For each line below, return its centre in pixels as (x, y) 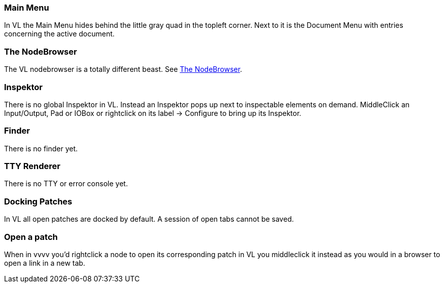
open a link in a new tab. (45, 263)
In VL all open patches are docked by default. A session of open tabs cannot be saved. (149, 219)
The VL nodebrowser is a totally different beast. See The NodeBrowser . (123, 69)
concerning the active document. (59, 34)
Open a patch (31, 237)
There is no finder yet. (41, 148)
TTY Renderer (32, 166)
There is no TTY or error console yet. (66, 184)
